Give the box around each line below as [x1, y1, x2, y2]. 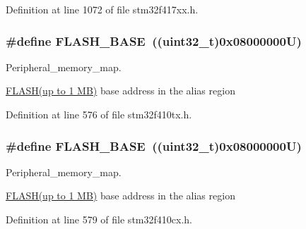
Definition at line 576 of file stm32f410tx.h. [6, 107, 192, 121]
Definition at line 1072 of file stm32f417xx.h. [6, 2, 199, 16]
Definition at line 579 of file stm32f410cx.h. [6, 212, 192, 226]
